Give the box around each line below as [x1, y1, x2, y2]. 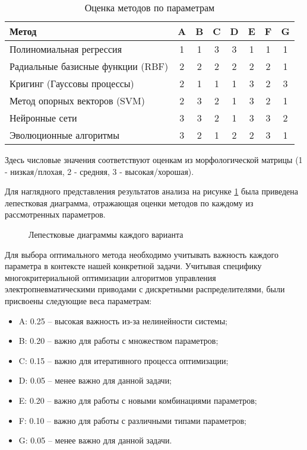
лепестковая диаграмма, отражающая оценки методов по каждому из [5, 196, 254, 209]
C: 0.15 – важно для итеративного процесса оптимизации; [18, 354, 229, 366]
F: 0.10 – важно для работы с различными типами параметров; [18, 414, 246, 426]
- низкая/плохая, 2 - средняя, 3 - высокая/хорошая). [5, 165, 194, 177]
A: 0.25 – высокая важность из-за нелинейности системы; [18, 314, 227, 327]
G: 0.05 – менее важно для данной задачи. [18, 434, 172, 446]
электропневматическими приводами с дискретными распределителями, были [5, 283, 285, 295]
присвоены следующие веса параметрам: [5, 294, 152, 307]
